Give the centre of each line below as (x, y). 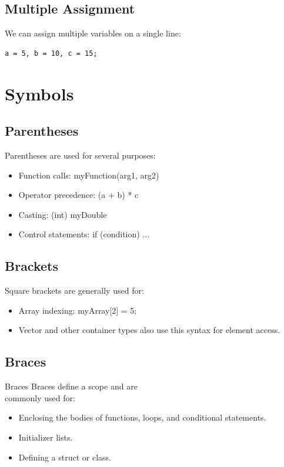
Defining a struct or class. (65, 457)
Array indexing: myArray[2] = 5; (78, 310)
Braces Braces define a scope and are (71, 386)
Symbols (39, 93)
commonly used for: (40, 397)
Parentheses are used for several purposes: (80, 155)
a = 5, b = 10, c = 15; (51, 53)
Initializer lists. (46, 437)
